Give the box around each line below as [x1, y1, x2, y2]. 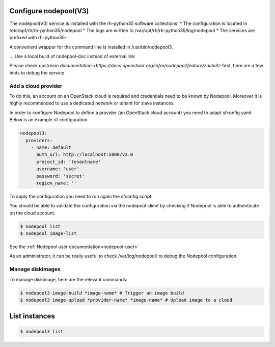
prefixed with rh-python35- [9, 35, 67, 41]
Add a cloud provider [9, 82, 63, 89]
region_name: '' [36, 180, 77, 186]
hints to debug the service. [9, 69, 66, 76]
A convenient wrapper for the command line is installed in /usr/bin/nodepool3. [9, 44, 173, 50]
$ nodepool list [20, 223, 61, 229]
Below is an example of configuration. [9, 117, 89, 123]
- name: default [31, 144, 71, 150]
